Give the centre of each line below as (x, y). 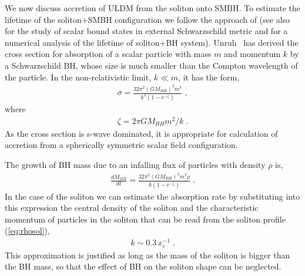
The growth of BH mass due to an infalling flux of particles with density (135, 164)
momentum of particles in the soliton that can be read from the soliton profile (145, 219)
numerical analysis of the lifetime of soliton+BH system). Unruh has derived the (152, 42)
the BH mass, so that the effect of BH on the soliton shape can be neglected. (143, 266)
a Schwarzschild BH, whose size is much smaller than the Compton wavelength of (151, 65)
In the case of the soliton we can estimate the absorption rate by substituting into (152, 196)
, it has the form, (209, 77)
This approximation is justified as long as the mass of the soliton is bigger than (148, 255)
